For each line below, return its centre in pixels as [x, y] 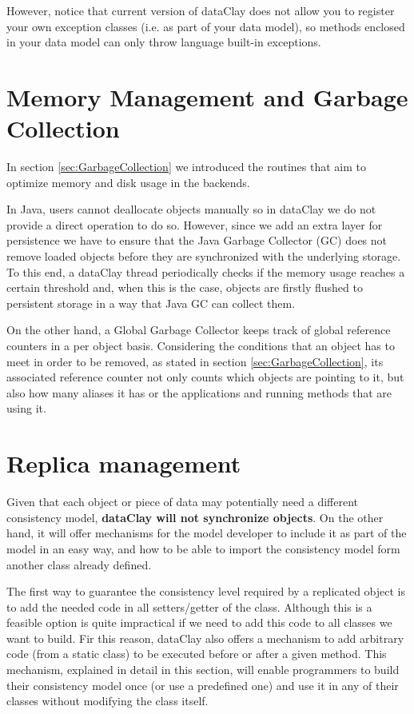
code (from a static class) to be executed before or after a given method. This [197, 654]
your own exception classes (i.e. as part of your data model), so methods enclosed [206, 26]
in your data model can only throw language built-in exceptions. [164, 42]
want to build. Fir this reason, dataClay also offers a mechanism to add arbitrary [205, 638]
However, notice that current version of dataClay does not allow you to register [201, 10]
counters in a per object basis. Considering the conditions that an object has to [201, 346]
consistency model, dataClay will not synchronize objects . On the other [195, 517]
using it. [26, 408]
